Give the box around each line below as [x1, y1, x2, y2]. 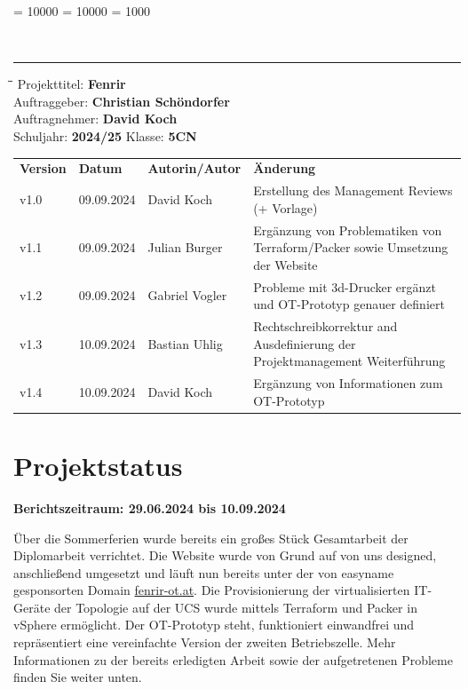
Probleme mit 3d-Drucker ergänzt [253, 277, 437, 296]
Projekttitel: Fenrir [17, 75, 126, 93]
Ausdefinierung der [253, 334, 356, 352]
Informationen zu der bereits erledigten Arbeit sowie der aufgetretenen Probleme [13, 650, 453, 669]
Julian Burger [147, 238, 223, 257]
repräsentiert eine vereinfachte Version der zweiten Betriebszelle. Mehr [13, 633, 396, 652]
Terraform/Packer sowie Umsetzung [253, 238, 448, 257]
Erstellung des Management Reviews [253, 181, 453, 200]
